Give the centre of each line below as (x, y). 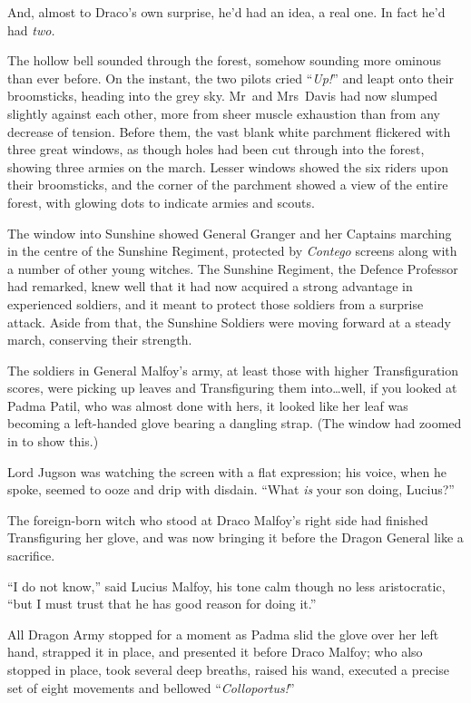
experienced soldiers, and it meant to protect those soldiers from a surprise (216, 303)
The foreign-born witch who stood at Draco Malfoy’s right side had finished (218, 519)
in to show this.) (53, 441)
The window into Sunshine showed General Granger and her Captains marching (230, 233)
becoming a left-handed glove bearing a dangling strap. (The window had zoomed (235, 423)
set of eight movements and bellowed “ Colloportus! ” (151, 687)
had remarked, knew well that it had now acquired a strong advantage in (210, 286)
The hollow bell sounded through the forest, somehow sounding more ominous (225, 60)
